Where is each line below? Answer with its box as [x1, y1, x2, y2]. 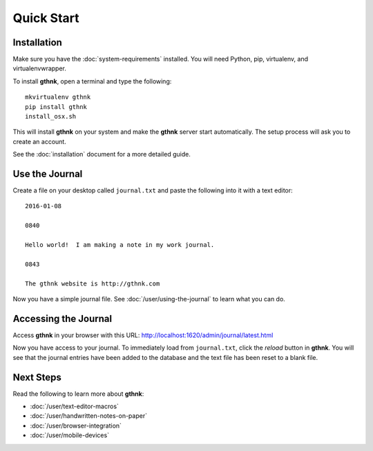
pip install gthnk [25, 103, 88, 110]
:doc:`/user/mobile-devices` [30, 431, 110, 439]
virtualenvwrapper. [12, 64, 67, 72]
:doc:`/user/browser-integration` [30, 421, 122, 430]
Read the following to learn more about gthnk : [12, 390, 144, 398]
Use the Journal [12, 168, 83, 179]
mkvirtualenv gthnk [25, 93, 91, 101]
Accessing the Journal [12, 312, 113, 324]
